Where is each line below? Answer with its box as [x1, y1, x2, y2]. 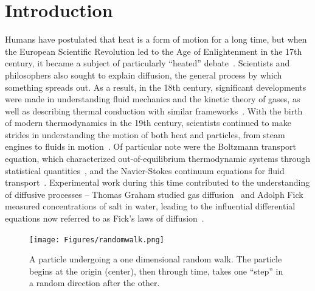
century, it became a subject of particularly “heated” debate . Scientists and [5, 57, 290, 69]
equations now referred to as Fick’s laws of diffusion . [5, 212, 204, 225]
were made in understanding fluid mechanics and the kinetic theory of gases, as [5, 93, 300, 105]
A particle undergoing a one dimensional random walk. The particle [29, 253, 282, 265]
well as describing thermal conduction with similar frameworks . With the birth [5, 104, 303, 117]
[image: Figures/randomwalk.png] [29, 235, 164, 244]
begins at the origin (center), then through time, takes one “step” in [29, 264, 283, 277]
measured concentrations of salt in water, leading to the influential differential [5, 200, 296, 212]
